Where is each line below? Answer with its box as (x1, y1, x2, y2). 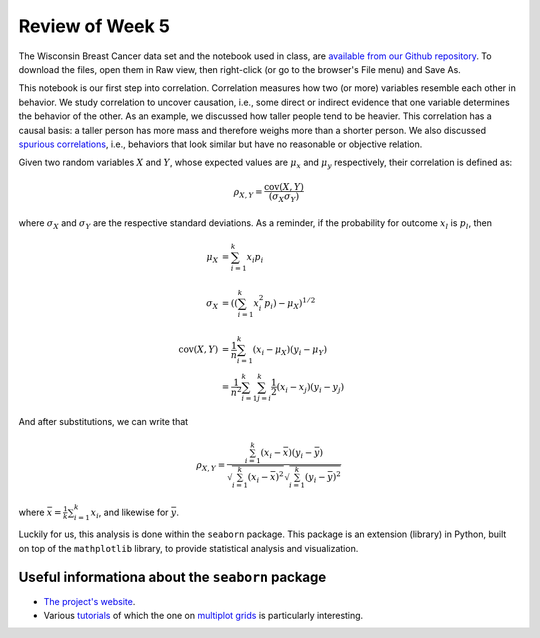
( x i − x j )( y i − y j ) (276, 381, 345, 395)
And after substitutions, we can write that (18, 415, 189, 427)
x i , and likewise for (90, 506, 169, 520)
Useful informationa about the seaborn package (18, 568, 327, 585)
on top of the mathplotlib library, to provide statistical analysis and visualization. (18, 542, 359, 554)
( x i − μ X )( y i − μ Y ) (252, 344, 328, 357)
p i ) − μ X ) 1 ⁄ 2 (264, 296, 316, 311)
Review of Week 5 (18, 15, 170, 37)
